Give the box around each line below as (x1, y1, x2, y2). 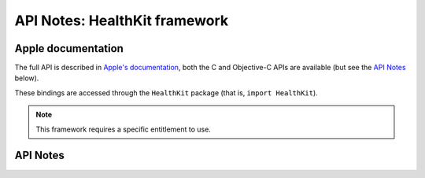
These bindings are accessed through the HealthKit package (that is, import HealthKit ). (14, 87, 318, 98)
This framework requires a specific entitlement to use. (35, 124, 212, 134)
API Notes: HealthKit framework (14, 12, 229, 29)
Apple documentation (14, 42, 124, 55)
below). (14, 73, 39, 83)
